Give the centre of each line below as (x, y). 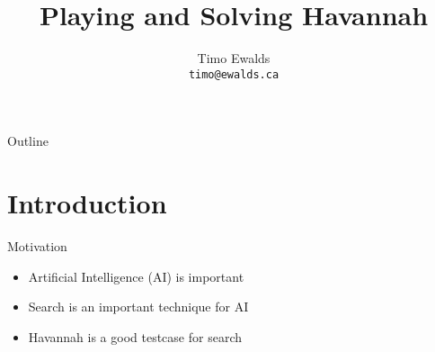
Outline (28, 141)
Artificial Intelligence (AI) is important (136, 276)
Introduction (87, 203)
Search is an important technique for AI (138, 307)
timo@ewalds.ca (234, 74)
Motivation (37, 246)
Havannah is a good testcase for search (135, 336)
